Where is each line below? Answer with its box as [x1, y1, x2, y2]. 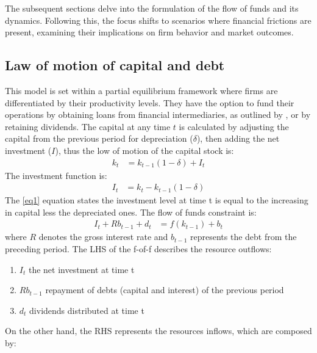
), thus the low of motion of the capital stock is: [55, 144, 234, 156]
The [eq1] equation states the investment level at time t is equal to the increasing [5, 194, 308, 206]
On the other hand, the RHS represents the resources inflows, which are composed [5, 324, 312, 337]
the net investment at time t [28, 263, 135, 275]
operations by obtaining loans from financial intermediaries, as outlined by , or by [5, 108, 311, 121]
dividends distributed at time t [29, 304, 144, 316]
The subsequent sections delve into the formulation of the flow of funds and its [5, 2, 299, 14]
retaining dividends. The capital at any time [5, 120, 171, 133]
